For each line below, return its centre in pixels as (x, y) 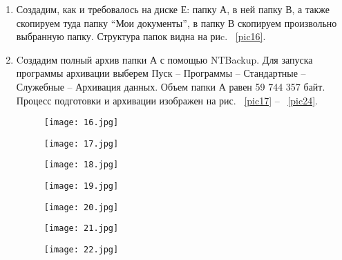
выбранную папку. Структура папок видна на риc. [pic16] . (141, 36)
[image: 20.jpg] (81, 207)
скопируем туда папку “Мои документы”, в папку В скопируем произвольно (177, 22)
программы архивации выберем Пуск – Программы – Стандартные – (161, 73)
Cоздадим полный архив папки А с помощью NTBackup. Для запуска (164, 59)
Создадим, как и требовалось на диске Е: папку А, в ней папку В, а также (173, 9)
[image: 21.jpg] (81, 229)
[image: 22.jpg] (81, 250)
